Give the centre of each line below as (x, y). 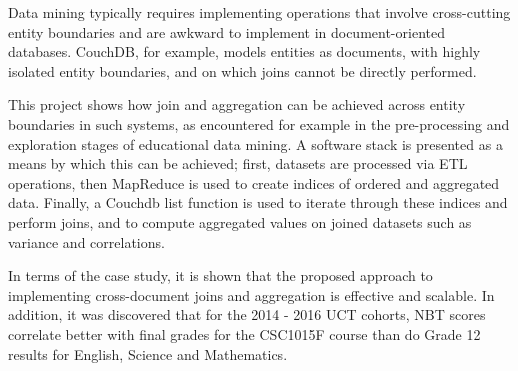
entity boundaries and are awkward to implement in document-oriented (226, 31)
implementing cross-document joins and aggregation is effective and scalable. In (251, 294)
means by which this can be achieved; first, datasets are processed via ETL (238, 163)
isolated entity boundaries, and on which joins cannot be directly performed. (242, 70)
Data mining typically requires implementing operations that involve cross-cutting (259, 12)
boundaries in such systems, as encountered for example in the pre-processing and (259, 123)
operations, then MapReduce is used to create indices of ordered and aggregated (254, 182)
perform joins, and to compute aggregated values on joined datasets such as (240, 221)
